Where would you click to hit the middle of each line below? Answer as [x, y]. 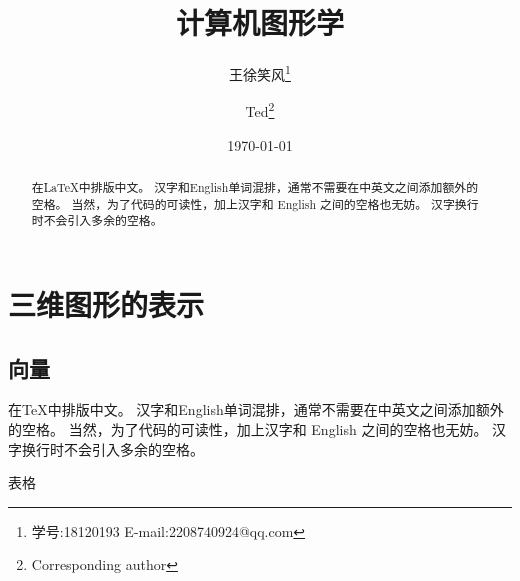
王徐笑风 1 [260, 72]
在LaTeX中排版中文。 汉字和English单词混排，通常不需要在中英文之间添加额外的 [255, 187]
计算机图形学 [259, 22]
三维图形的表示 [106, 303]
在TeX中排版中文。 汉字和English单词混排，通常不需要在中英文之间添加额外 [256, 409]
